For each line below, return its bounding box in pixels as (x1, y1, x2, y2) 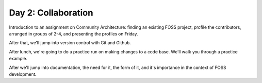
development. (9, 71, 36, 77)
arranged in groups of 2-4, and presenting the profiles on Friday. (9, 31, 138, 36)
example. (9, 56, 28, 62)
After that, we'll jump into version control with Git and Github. (9, 40, 131, 46)
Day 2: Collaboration (9, 7, 93, 18)
